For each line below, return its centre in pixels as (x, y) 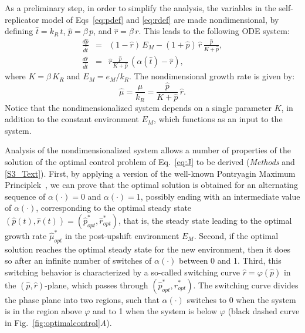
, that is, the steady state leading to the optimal (205, 221)
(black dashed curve (264, 311)
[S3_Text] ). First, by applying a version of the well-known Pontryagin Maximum (150, 173)
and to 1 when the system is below (155, 311)
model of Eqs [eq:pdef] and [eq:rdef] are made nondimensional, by (160, 19)
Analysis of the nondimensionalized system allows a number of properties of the (148, 150)
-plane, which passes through (96, 285)
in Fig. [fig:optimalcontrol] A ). (58, 322)
